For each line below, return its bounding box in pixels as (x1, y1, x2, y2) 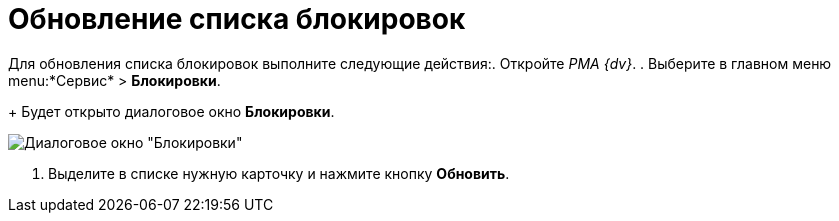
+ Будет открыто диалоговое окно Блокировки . (8, 102, 335, 120)
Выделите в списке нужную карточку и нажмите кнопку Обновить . (48, 164, 510, 182)
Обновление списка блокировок (8, 2, 466, 36)
